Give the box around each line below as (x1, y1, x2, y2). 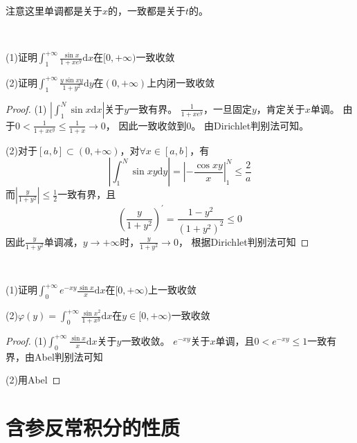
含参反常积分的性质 (6, 413, 181, 442)
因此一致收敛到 (118, 118, 187, 132)
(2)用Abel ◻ (6, 372, 61, 387)
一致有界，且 (57, 187, 116, 201)
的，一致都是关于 (108, 3, 186, 17)
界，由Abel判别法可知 (6, 349, 103, 363)
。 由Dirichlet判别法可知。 (191, 118, 309, 132)
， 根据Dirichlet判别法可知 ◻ (178, 234, 309, 248)
